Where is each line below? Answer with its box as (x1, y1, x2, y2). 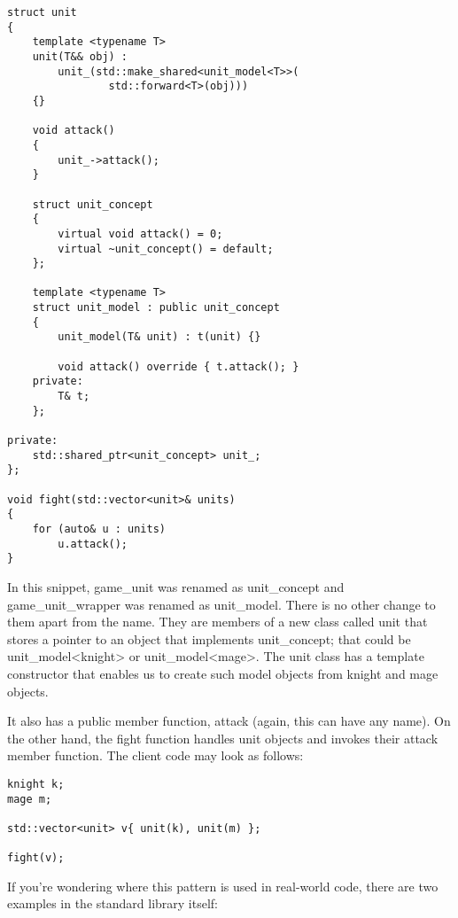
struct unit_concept (32, 198, 153, 211)
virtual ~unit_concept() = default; (58, 242, 274, 255)
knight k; (7, 777, 65, 790)
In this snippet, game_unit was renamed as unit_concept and (7, 577, 345, 595)
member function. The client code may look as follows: (7, 746, 304, 765)
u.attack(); (58, 537, 128, 550)
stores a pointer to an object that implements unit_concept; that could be (7, 629, 411, 648)
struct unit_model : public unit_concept (32, 301, 280, 315)
